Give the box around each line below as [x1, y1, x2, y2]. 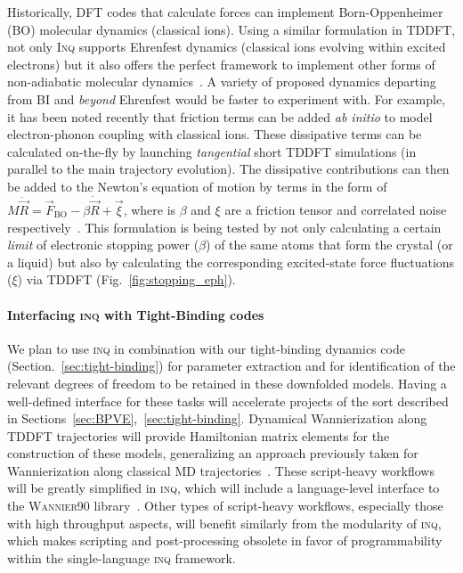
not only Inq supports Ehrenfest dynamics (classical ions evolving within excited [7, 37, 446, 56]
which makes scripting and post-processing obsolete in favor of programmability [7, 531, 443, 550]
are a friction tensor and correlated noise [224, 200, 447, 218]
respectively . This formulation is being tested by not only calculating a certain [7, 217, 442, 236]
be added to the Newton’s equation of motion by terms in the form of [7, 176, 387, 195]
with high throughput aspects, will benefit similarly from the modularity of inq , [7, 513, 442, 532]
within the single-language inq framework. [7, 548, 236, 567]
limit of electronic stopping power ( [7, 235, 199, 254]
